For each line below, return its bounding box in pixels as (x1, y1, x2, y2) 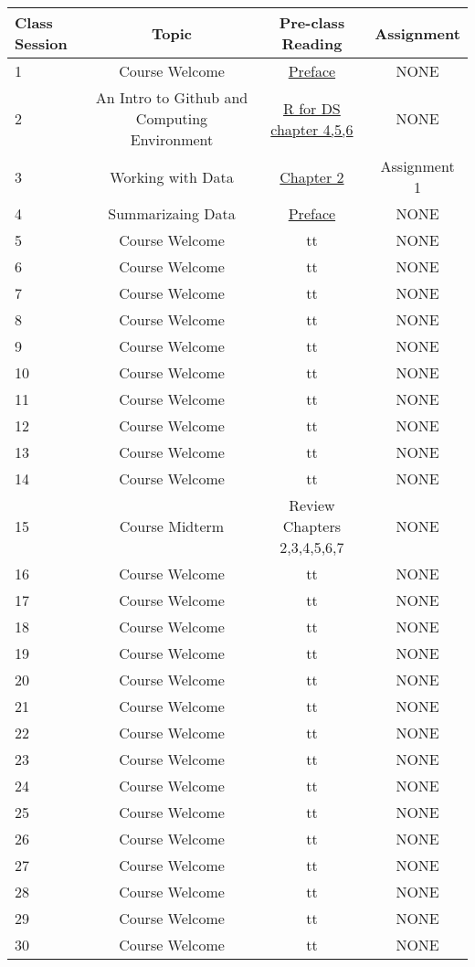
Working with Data (110, 165, 234, 187)
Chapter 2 (280, 165, 344, 187)
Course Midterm (119, 515, 225, 537)
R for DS (283, 97, 341, 119)
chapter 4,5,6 (270, 118, 354, 140)
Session (15, 33, 68, 54)
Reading (281, 33, 343, 54)
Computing (135, 108, 208, 129)
